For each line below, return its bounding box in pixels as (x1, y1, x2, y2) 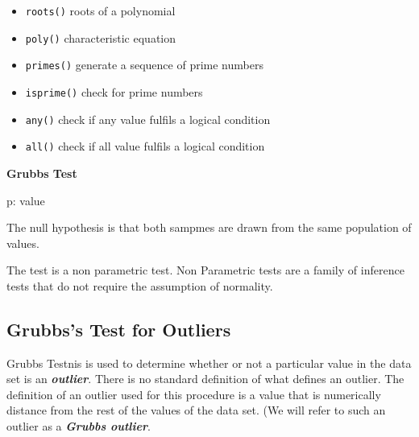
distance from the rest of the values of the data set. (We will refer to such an (6, 402, 386, 418)
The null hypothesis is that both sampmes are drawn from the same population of (6, 219, 412, 236)
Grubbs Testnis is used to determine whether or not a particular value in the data (6, 354, 412, 371)
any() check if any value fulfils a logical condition (25, 110, 271, 127)
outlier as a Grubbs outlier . (6, 418, 151, 435)
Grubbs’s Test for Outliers (6, 316, 231, 341)
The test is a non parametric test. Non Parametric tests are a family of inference (6, 262, 404, 278)
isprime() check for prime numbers (25, 83, 203, 100)
